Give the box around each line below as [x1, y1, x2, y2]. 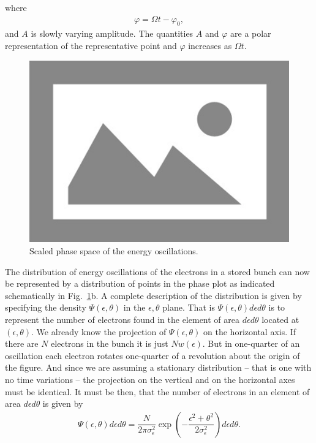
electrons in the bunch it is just [51, 337, 168, 350]
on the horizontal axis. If [203, 325, 296, 338]
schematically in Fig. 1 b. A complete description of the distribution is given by [5, 289, 302, 301]
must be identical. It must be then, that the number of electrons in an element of [5, 385, 310, 398]
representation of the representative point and [5, 39, 177, 52]
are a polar [230, 27, 271, 40]
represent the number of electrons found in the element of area [5, 312, 239, 325]
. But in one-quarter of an [202, 337, 300, 350]
